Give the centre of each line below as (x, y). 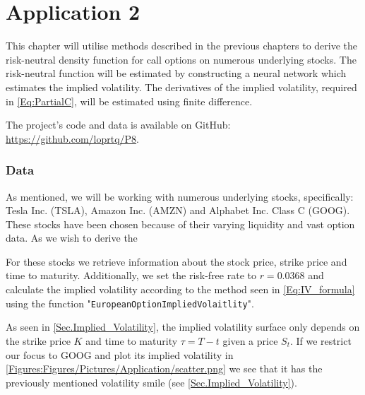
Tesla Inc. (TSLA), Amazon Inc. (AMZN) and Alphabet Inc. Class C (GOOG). (178, 210)
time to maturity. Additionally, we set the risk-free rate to (131, 275)
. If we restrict (321, 340)
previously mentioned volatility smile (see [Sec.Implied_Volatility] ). (151, 382)
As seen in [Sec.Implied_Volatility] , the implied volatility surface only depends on (183, 327)
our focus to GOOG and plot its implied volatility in (120, 354)
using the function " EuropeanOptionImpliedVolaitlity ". (130, 303)
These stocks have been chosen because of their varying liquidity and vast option (180, 224)
